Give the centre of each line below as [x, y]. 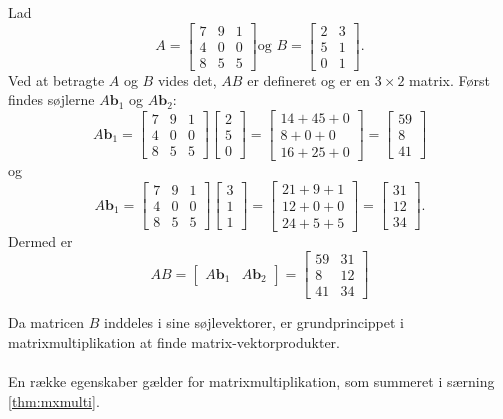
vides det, [187, 79]
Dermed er [40, 240]
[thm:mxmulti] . [54, 400]
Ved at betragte [56, 79]
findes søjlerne [51, 99]
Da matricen [46, 322]
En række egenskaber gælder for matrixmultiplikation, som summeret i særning [251, 381]
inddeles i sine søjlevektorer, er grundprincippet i [254, 322]
